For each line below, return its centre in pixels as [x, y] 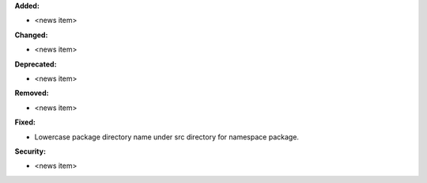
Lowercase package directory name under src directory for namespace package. [167, 137]
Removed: [32, 93]
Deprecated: [36, 64]
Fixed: [25, 122]
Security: [30, 151]
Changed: [31, 35]
